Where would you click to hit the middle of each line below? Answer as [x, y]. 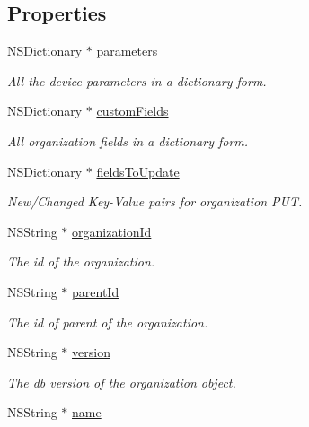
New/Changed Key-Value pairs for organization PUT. [155, 201]
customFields [132, 111]
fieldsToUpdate [138, 171]
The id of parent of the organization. [108, 322]
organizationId [112, 231]
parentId [96, 291]
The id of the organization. [81, 261]
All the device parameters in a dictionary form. [137, 80]
